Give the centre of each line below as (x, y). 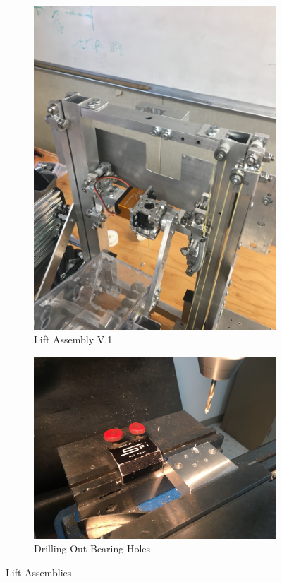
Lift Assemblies (39, 572)
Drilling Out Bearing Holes (92, 548)
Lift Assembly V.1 (73, 339)
